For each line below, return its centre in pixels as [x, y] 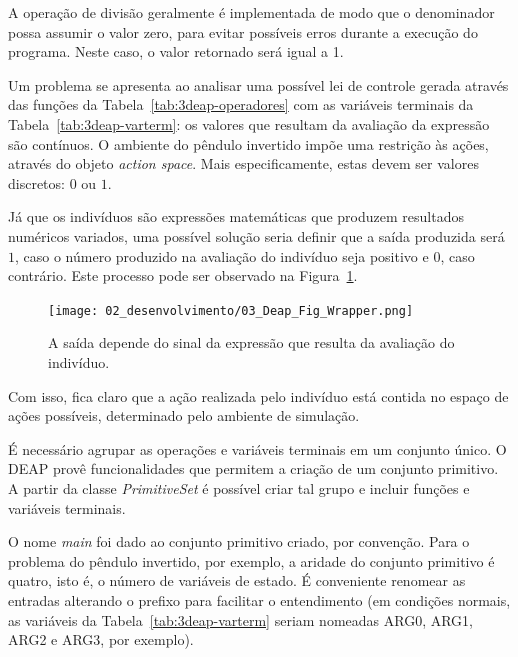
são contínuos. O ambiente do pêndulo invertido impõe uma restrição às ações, [248, 143]
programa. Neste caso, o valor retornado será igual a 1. [176, 51]
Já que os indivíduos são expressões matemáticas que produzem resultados [236, 216]
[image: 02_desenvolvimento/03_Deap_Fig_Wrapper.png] [231, 310]
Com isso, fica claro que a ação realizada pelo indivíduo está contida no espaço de [258, 395]
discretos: [36, 182]
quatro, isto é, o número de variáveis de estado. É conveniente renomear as [237, 580]
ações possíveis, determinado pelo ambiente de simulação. [184, 415]
